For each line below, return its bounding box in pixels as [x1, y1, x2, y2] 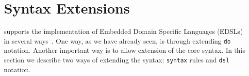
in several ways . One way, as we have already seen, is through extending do [4, 35, 231, 46]
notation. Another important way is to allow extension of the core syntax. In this [4, 45, 246, 55]
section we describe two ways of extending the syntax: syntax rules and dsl [4, 54, 230, 64]
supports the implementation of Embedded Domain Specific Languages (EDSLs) [4, 26, 243, 36]
